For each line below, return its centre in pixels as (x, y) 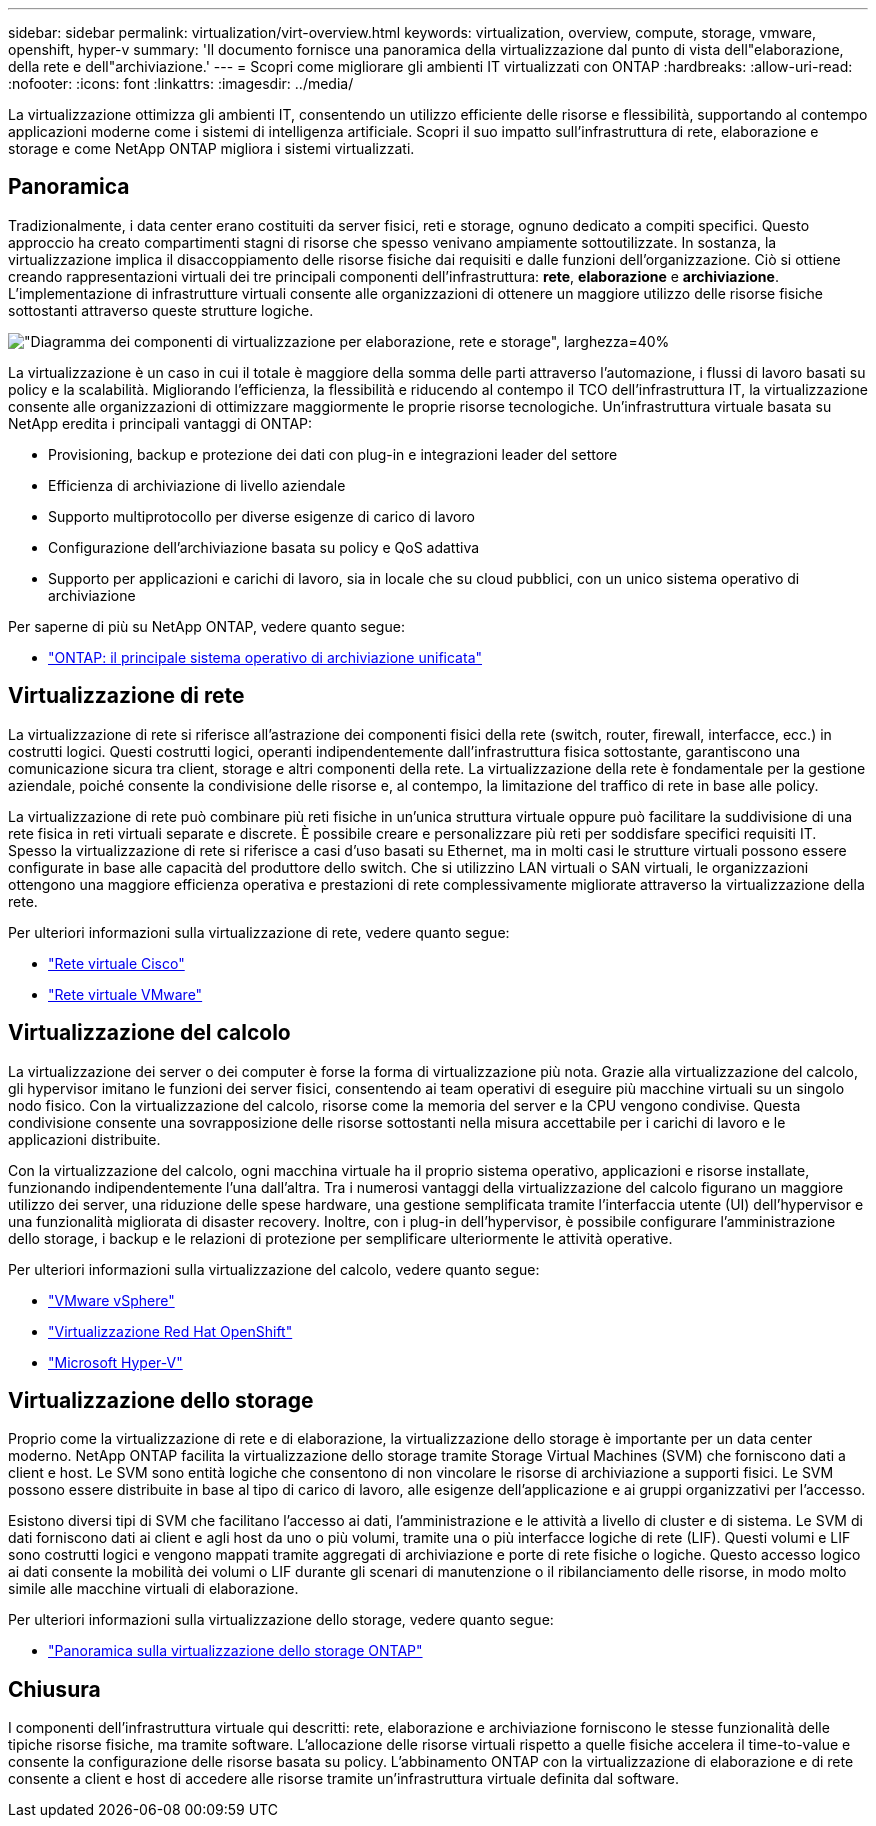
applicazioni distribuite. (84, 1139)
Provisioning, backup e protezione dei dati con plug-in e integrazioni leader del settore (333, 454)
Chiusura (54, 1689)
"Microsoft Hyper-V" (115, 1362)
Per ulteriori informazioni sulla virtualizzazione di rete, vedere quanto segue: (259, 932)
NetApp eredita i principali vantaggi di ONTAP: (160, 423)
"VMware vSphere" (111, 1300)
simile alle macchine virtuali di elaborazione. (153, 1589)
